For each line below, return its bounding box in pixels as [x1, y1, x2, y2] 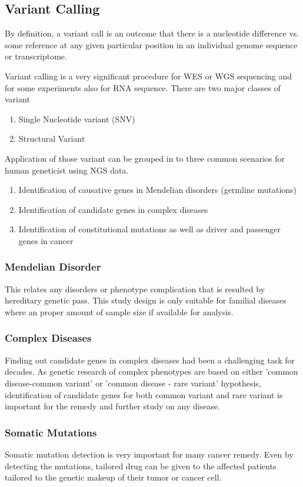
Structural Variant [18, 132, 85, 145]
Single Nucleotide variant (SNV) [18, 112, 135, 125]
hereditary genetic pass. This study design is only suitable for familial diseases [5, 294, 287, 306]
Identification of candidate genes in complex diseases [18, 203, 208, 215]
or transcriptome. [5, 50, 67, 62]
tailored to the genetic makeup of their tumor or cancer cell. [5, 471, 222, 483]
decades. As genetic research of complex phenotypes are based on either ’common [5, 365, 298, 378]
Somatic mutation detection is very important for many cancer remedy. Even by [5, 448, 294, 460]
